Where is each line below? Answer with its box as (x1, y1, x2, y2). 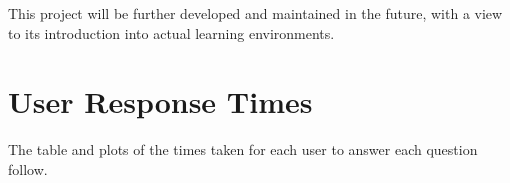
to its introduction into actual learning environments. (8, 22, 335, 43)
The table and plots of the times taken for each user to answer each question (8, 139, 478, 160)
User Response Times (8, 81, 313, 122)
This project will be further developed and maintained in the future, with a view (8, 3, 503, 23)
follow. (8, 158, 48, 179)
